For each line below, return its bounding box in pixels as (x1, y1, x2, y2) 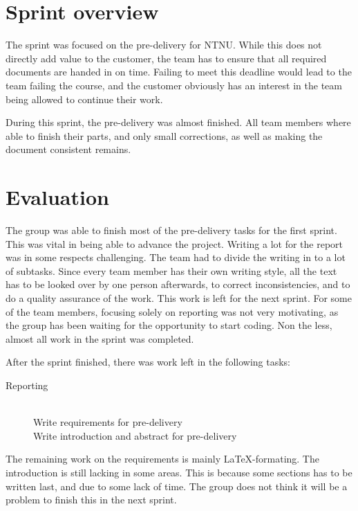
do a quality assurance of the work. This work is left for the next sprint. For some (6, 290, 352, 305)
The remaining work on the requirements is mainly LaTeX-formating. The (6, 451, 319, 466)
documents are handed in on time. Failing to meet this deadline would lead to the (6, 64, 352, 79)
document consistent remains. (6, 142, 131, 156)
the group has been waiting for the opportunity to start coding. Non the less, (6, 318, 332, 332)
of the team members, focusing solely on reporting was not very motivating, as (6, 304, 339, 319)
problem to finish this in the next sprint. (6, 492, 177, 507)
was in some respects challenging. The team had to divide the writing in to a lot (6, 250, 346, 265)
